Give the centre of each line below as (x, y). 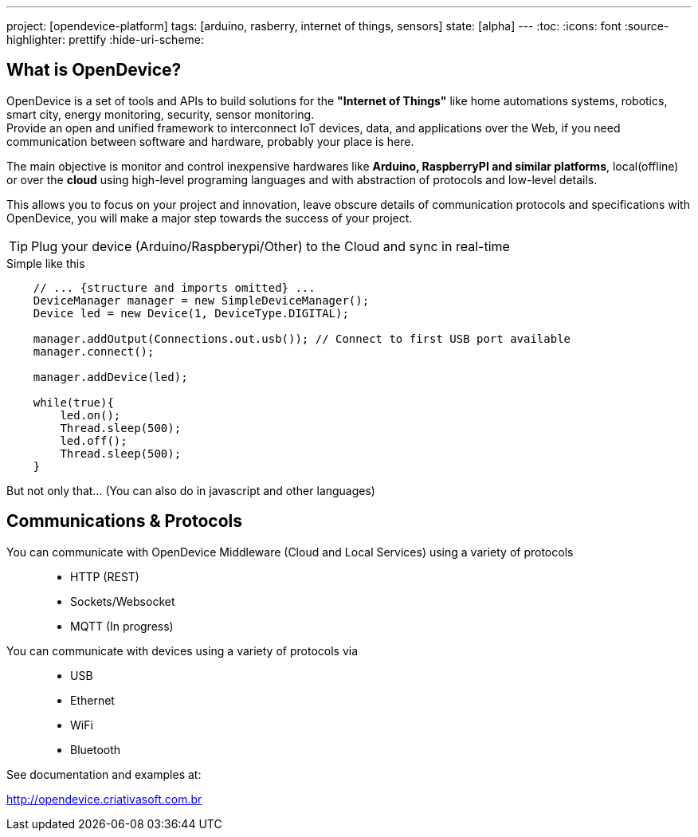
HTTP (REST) (105, 576)
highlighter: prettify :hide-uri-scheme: (106, 39)
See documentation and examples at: (104, 774)
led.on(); (90, 415)
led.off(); (94, 440)
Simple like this (46, 263)
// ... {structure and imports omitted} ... (174, 287)
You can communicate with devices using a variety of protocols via (182, 650)
